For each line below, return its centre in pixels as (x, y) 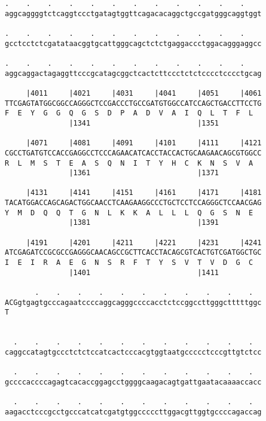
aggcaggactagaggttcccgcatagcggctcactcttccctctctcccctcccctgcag (133, 73)
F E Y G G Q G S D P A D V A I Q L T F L (129, 113)
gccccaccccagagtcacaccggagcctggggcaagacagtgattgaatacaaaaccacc (133, 382)
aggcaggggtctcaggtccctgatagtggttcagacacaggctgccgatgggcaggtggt (133, 13)
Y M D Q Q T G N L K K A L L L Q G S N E (129, 213)
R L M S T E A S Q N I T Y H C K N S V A (129, 163)
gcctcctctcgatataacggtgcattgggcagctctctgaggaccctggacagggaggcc (133, 43)
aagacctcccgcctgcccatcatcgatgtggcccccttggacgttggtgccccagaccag (133, 412)
